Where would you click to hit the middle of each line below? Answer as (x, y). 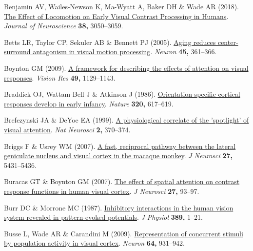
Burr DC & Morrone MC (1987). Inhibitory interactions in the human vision (119, 207)
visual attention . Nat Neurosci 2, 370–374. (67, 129)
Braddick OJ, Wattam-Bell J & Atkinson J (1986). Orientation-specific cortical (122, 94)
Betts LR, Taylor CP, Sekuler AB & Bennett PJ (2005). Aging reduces (110, 42)
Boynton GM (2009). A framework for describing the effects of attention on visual (126, 68)
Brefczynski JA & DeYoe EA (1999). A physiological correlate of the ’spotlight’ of (126, 120)
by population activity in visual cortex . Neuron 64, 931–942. (94, 243)
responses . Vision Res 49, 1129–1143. (60, 77)
